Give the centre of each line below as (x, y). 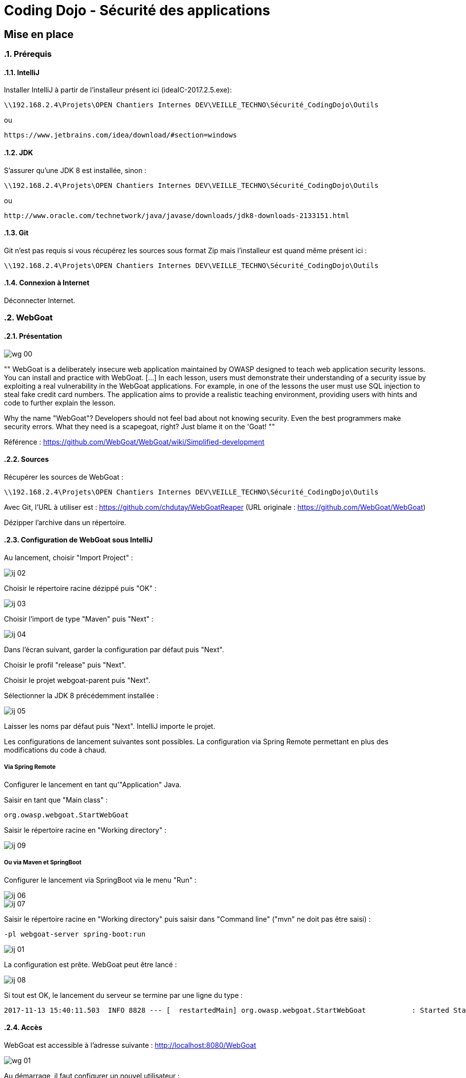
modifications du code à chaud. (55, 750)
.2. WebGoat (28, 318)
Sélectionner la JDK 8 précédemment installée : (81, 696)
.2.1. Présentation (33, 336)
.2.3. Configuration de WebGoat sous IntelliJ (78, 540)
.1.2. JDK (19, 153)
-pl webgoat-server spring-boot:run (75, 934)
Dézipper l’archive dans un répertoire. (65, 522)
